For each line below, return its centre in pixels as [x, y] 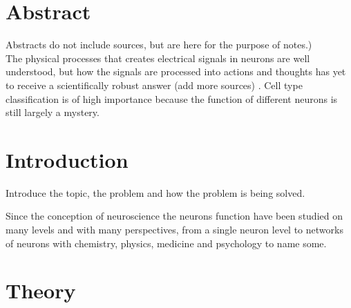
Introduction [67, 159]
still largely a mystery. [53, 112]
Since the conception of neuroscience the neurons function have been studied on [174, 216]
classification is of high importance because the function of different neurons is [172, 98]
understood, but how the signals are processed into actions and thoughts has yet [176, 71]
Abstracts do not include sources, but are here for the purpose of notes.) [159, 45]
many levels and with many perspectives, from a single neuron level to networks [174, 229]
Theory [41, 290]
